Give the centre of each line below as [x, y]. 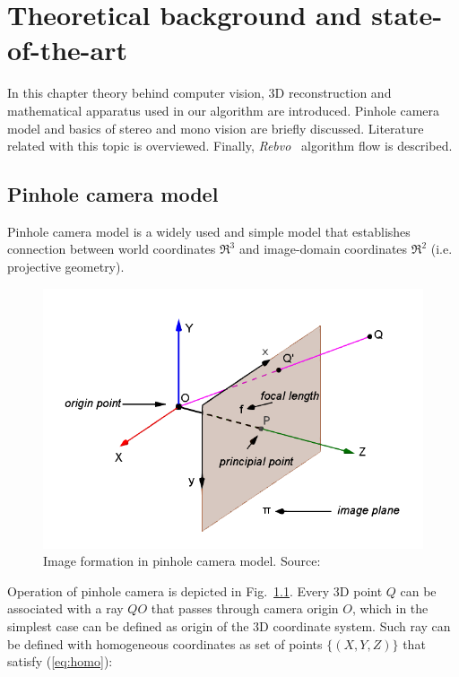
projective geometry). [66, 267]
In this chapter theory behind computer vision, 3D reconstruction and [199, 93]
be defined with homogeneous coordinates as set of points [165, 643]
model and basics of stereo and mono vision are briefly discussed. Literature [216, 128]
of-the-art [67, 50]
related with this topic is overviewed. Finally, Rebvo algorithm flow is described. [230, 146]
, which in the [390, 608]
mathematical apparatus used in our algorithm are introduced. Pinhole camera [224, 110]
